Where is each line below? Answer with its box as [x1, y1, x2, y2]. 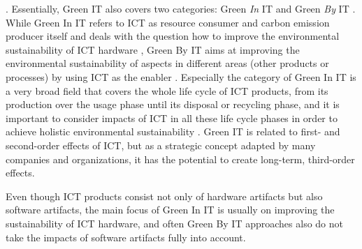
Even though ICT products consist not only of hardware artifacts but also [6, 188, 323, 203]
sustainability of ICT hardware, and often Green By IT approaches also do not [6, 216, 343, 230]
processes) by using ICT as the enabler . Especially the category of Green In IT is [6, 69, 356, 84]
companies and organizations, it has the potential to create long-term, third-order [6, 151, 355, 166]
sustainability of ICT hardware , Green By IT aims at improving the [6, 42, 300, 56]
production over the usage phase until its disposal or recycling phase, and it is [6, 97, 340, 112]
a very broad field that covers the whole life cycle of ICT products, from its [6, 83, 328, 98]
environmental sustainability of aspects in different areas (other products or [6, 56, 329, 70]
